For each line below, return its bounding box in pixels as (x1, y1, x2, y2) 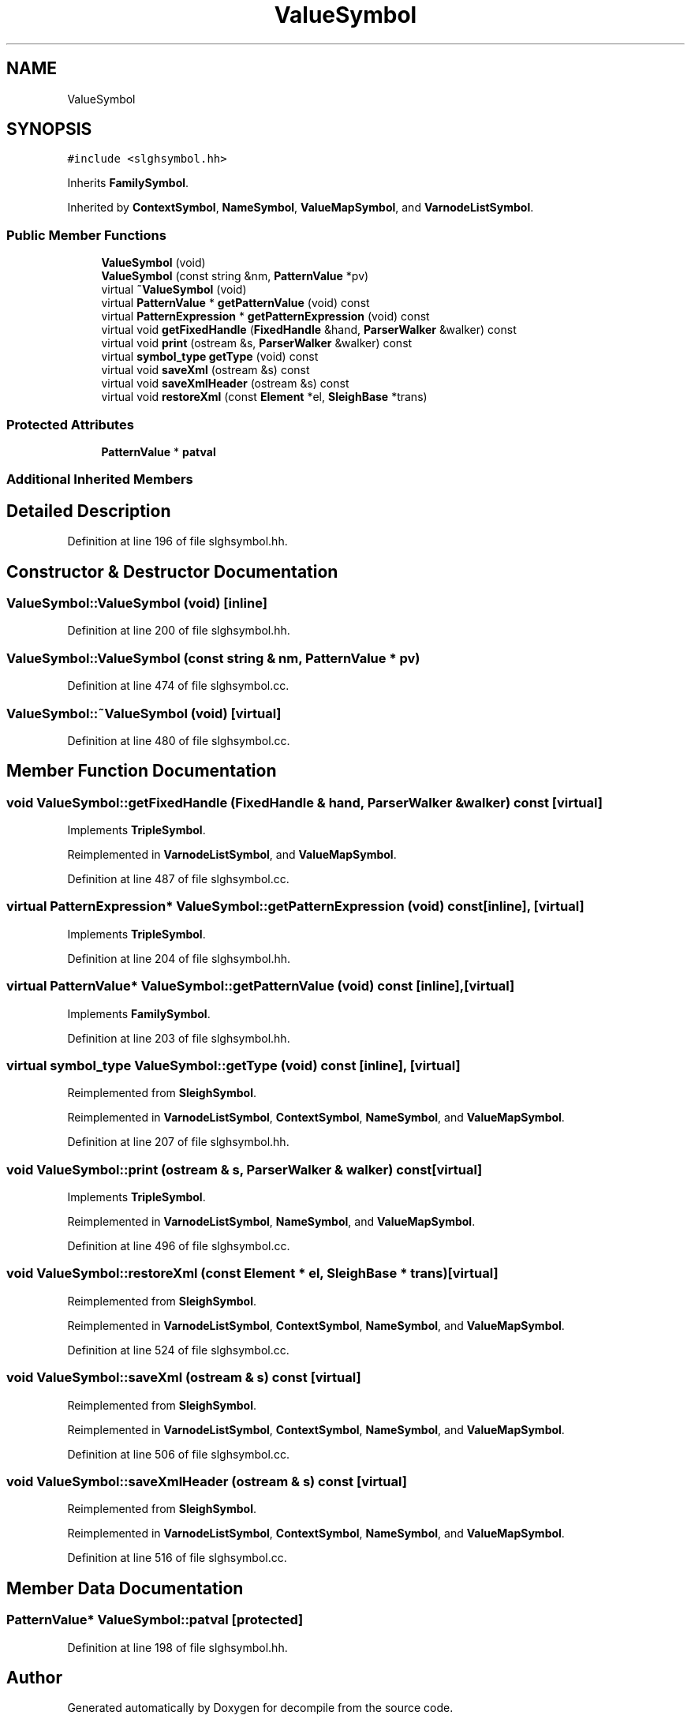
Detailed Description (6, 500, 171, 521)
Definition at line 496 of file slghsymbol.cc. (67, 1239, 290, 1253)
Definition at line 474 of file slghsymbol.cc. (67, 679, 289, 693)
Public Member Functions (6, 227, 166, 243)
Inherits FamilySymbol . (67, 176, 189, 190)
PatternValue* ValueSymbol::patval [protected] (6, 1612, 304, 1628)
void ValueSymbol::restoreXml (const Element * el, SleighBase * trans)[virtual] (6, 1265, 499, 1282)
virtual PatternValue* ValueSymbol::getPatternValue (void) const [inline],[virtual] (6, 978, 515, 994)
